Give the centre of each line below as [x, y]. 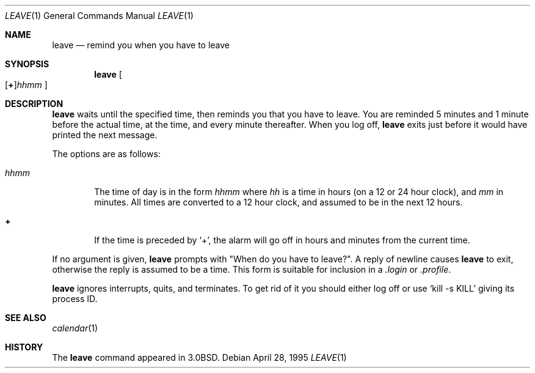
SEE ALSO [26, 318]
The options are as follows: [106, 154]
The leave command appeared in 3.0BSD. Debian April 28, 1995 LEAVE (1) [199, 357]
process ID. [75, 299]
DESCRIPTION [34, 104]
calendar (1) [75, 328]
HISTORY [24, 347]
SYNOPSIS [27, 64]
